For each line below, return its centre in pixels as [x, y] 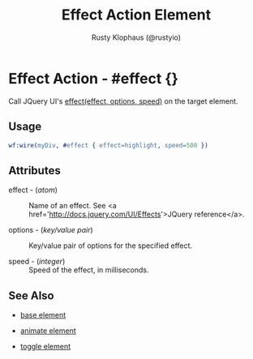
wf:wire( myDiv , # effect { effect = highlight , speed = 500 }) [108, 145]
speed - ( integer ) [37, 262]
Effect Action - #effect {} [93, 78]
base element [43, 315]
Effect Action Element [136, 15]
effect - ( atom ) [33, 190]
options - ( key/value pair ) [51, 230]
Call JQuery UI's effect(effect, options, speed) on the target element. [123, 101]
